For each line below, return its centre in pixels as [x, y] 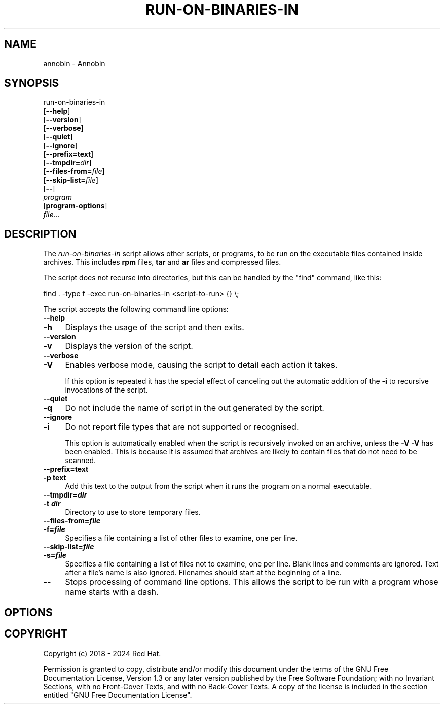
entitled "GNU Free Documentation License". [118, 695]
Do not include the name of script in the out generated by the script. [195, 408]
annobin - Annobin [74, 63]
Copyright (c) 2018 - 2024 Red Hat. [102, 653]
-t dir [52, 504]
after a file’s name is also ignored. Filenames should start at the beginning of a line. [203, 573]
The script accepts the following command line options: [136, 309]
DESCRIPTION [40, 234]
